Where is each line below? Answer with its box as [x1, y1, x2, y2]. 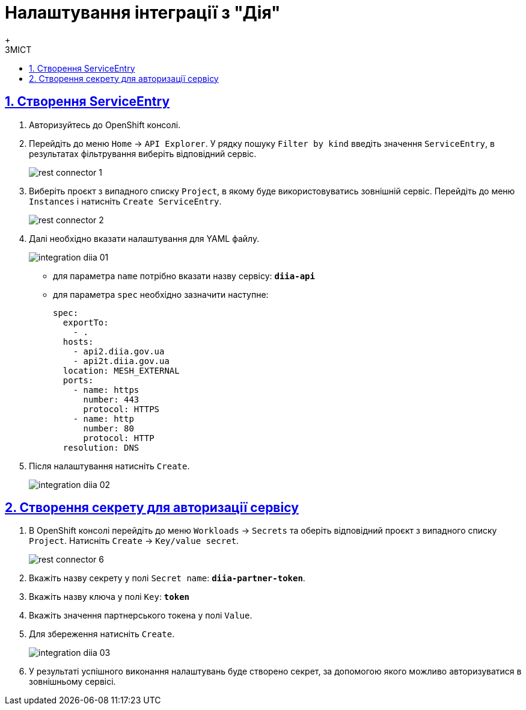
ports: [63, 375, 94, 385]
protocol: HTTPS [83, 404, 160, 414]
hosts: [63, 336, 94, 347]
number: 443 [83, 394, 139, 404]
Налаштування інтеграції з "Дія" [5, 2, 281, 23]
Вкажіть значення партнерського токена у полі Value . [29, 610, 252, 621]
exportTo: [63, 317, 109, 327]
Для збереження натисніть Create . [29, 629, 175, 640]
